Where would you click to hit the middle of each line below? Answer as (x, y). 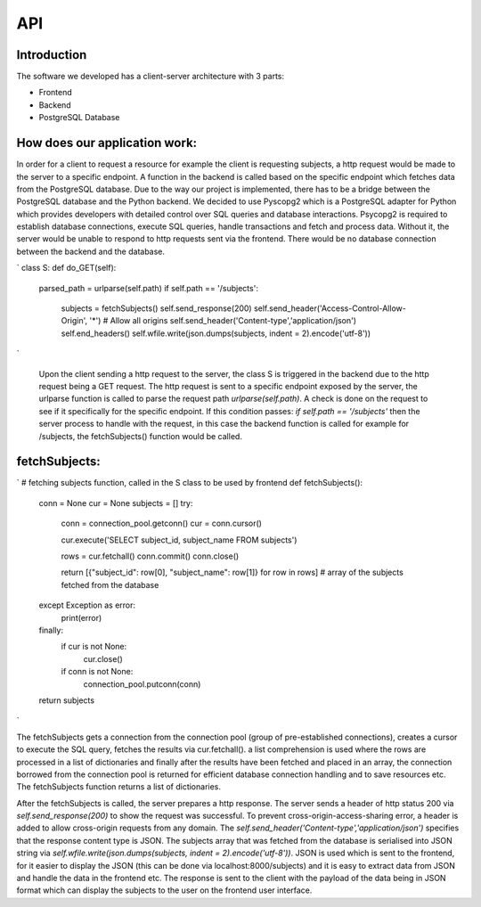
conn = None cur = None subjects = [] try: (116, 503)
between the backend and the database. (90, 251)
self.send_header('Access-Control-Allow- (330, 308)
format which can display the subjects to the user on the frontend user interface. (164, 890)
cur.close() (103, 658)
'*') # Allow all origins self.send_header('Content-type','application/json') (223, 321)
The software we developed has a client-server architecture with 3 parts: (151, 77)
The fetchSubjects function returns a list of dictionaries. (119, 787)
